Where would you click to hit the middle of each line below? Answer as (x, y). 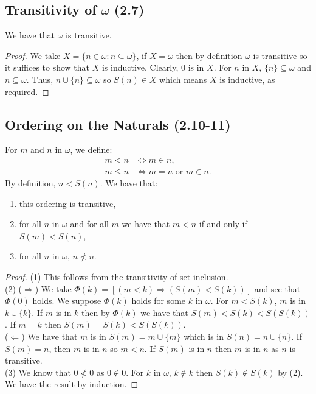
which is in (204, 336)
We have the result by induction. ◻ (72, 384)
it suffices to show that (47, 67)
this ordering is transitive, (67, 203)
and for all (89, 224)
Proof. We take (33, 55)
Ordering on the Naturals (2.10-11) (118, 124)
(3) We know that (38, 372)
